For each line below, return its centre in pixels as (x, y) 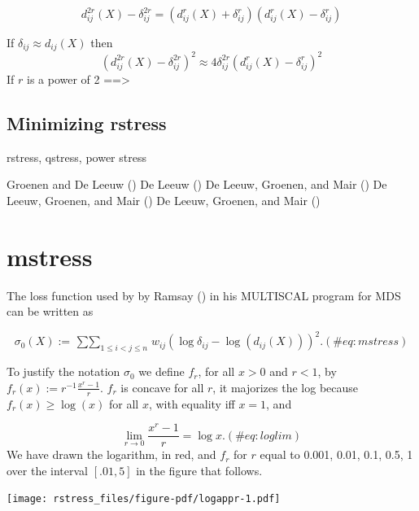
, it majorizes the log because (286, 387)
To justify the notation (63, 371)
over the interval (48, 470)
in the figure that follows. (199, 470)
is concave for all (162, 387)
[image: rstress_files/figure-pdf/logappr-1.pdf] (144, 499)
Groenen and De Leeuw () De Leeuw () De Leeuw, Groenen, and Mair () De (197, 184)
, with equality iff (192, 403)
